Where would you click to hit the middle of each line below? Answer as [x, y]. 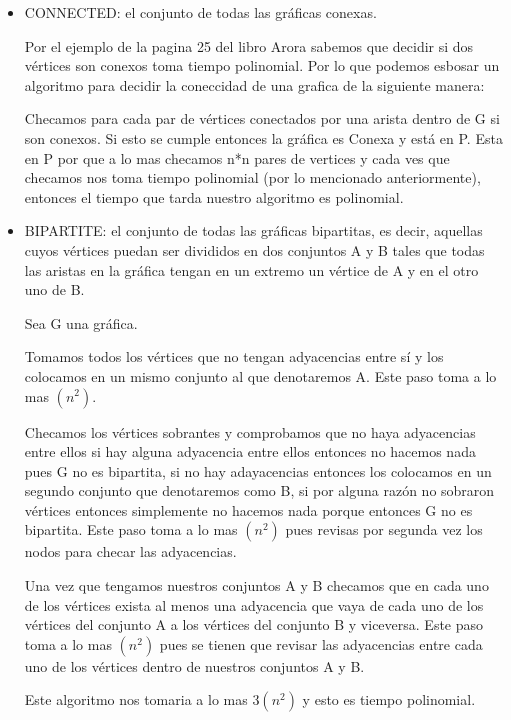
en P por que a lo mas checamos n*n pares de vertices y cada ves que [237, 157]
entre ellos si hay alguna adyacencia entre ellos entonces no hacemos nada [250, 451]
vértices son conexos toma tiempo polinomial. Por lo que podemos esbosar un [262, 65]
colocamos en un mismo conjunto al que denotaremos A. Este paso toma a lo [260, 375]
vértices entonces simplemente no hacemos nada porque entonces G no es [248, 509]
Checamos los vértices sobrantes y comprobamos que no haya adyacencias [250, 431]
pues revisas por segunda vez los [384, 529]
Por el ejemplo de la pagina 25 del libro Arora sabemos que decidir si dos [249, 45]
